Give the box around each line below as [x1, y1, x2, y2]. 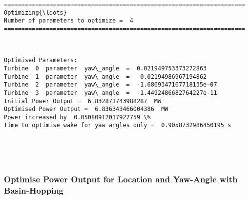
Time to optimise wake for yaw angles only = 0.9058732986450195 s [4, 122, 231, 129]
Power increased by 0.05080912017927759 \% [4, 113, 151, 121]
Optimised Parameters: [4, 57, 78, 64]
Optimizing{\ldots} [4, 9, 67, 16]
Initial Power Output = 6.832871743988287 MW [4, 97, 162, 105]
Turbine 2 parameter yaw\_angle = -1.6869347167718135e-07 [4, 81, 217, 88]
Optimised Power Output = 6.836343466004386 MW [4, 106, 168, 113]
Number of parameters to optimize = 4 [4, 17, 133, 24]
